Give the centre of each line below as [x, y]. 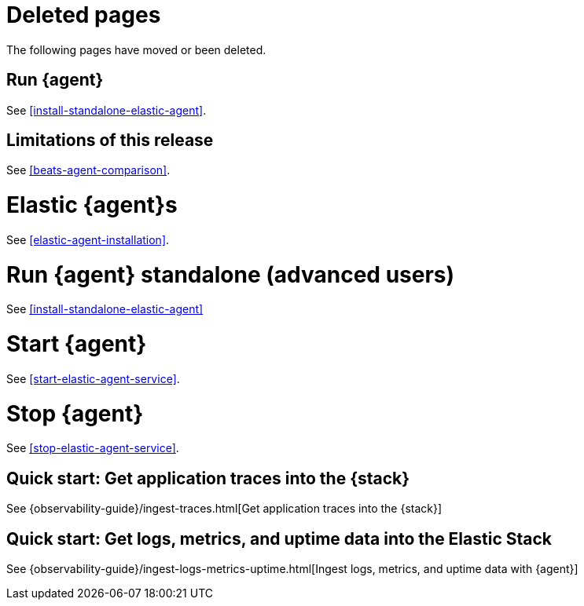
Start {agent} [77, 344]
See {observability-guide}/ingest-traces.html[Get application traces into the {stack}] [224, 509]
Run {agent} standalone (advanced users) [231, 274]
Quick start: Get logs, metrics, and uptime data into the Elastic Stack [279, 538]
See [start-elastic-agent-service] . [93, 378]
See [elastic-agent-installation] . [88, 239]
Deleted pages [84, 15]
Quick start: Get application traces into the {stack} [208, 478]
